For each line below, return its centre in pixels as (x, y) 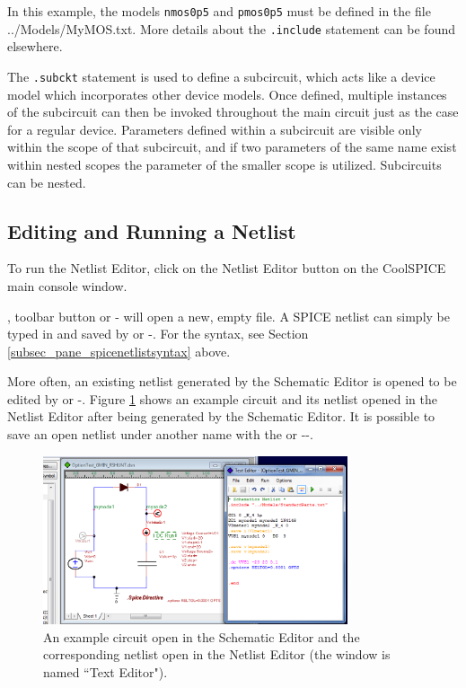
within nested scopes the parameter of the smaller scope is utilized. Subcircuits (224, 164)
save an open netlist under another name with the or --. (160, 434)
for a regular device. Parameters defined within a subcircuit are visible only (215, 129)
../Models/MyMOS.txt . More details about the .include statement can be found (231, 28)
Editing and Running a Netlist (152, 230)
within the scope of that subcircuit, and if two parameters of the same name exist (232, 147)
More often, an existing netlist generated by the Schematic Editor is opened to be (232, 381)
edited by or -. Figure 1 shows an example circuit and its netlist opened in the (222, 398)
